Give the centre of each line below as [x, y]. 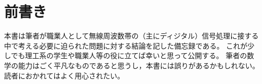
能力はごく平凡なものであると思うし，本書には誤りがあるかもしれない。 [139, 65]
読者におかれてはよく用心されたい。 [64, 75]
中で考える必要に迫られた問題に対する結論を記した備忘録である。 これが [126, 45]
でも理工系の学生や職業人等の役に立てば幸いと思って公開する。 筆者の [129, 55]
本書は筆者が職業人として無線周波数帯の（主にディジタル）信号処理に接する [132, 36]
